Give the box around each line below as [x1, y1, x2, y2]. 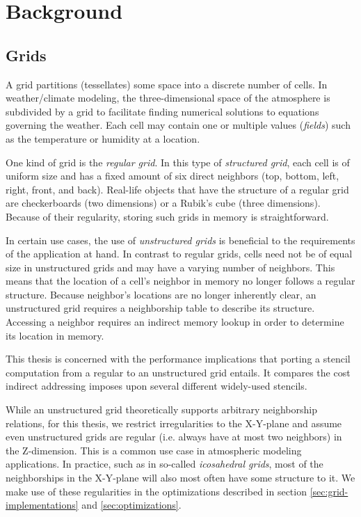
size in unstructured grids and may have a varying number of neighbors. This [6, 260, 335, 274]
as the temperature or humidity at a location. [6, 131, 200, 145]
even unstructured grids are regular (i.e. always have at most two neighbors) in [6, 429, 342, 444]
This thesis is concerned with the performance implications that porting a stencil [6, 351, 351, 366]
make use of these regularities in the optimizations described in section [6, 484, 307, 498]
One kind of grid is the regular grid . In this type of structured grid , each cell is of [6, 154, 350, 169]
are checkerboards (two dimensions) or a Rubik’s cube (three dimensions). [6, 196, 321, 210]
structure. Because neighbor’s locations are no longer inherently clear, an [6, 287, 316, 301]
